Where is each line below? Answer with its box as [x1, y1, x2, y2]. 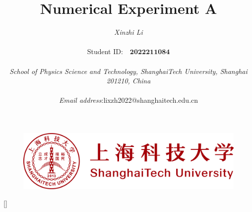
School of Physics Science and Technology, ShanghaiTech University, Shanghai [9, 66, 248, 76]
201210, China [106, 75, 151, 86]
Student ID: [87, 46, 123, 57]
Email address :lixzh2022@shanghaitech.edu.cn [59, 95, 198, 105]
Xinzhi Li [114, 27, 143, 37]
